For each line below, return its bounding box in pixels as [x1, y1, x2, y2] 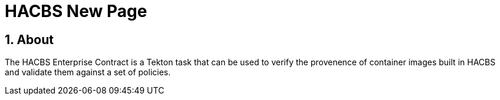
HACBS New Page [5, 1, 147, 21]
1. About [5, 32, 54, 47]
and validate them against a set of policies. [5, 67, 171, 78]
